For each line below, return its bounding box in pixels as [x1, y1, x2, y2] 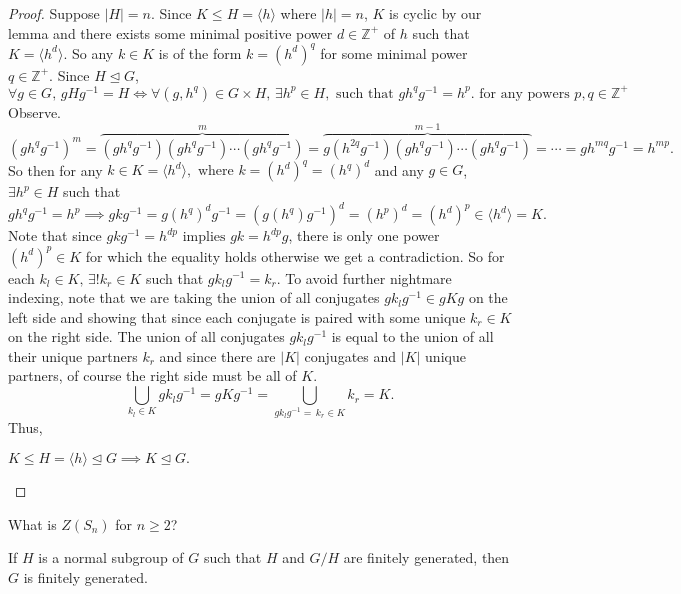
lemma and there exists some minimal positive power [8, 22, 333, 43]
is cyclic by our [389, 3, 482, 23]
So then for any [8, 159, 103, 180]
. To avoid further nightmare [276, 267, 452, 288]
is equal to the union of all [331, 326, 494, 347]
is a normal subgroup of [38, 547, 184, 568]
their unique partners [8, 345, 138, 366]
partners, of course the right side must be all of [8, 365, 297, 386]
